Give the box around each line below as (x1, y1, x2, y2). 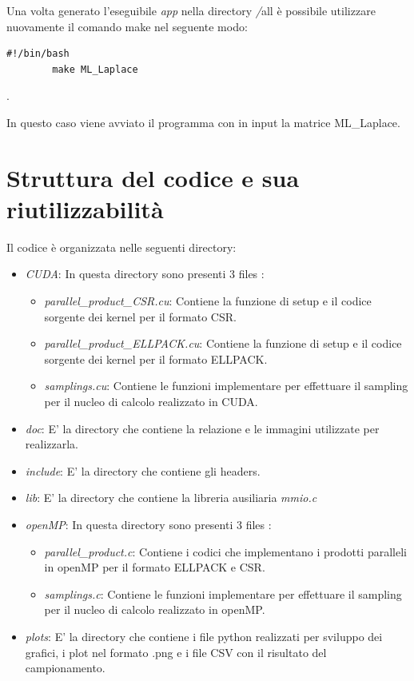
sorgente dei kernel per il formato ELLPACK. (44, 350, 268, 367)
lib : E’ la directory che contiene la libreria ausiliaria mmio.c (25, 489, 317, 506)
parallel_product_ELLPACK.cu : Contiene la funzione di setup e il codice (44, 335, 402, 352)
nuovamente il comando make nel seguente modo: (6, 18, 248, 34)
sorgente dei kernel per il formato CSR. (44, 308, 237, 325)
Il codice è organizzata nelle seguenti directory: (6, 238, 237, 255)
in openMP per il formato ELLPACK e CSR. (44, 559, 265, 575)
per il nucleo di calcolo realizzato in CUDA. (44, 393, 258, 410)
